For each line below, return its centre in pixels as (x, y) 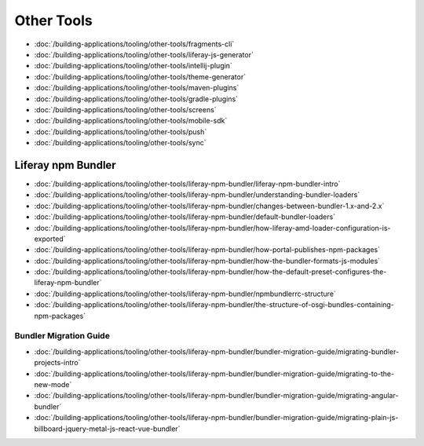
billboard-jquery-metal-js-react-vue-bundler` (107, 429)
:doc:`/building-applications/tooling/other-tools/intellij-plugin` (133, 66)
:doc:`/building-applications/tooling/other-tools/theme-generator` (140, 77)
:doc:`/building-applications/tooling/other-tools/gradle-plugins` (136, 99)
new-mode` (53, 384)
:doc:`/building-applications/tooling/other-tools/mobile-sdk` (131, 121)
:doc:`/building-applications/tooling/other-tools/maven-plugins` (137, 88)
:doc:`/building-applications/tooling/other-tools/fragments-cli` (134, 44)
